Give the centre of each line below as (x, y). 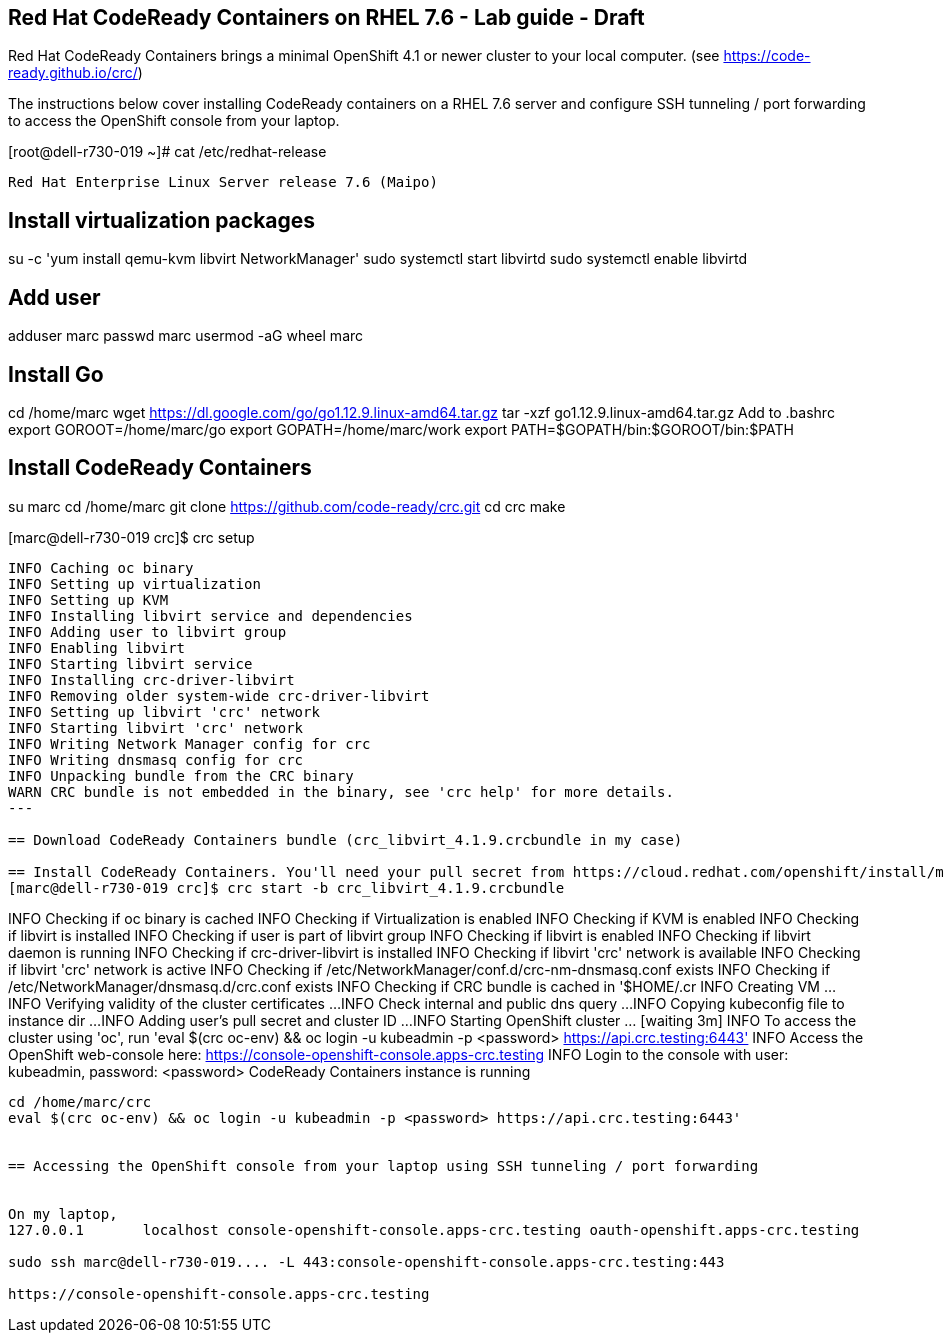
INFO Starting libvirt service (130, 663)
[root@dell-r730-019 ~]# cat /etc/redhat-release (167, 152)
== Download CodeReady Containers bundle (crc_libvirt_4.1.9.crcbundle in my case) (345, 839)
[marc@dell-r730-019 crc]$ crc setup (131, 537)
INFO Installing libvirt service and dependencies (210, 615)
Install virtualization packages (162, 220)
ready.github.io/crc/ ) (75, 73)
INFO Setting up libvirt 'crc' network (164, 711)
